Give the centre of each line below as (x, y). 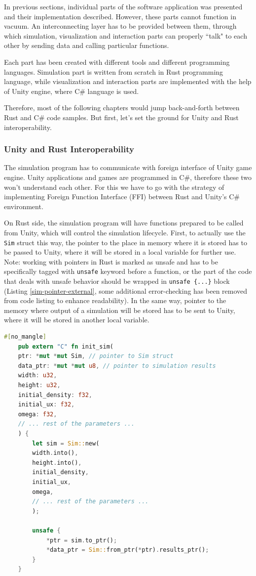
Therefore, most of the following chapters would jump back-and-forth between (122, 108)
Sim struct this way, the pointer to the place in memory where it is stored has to (126, 242)
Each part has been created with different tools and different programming (117, 62)
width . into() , (55, 453)
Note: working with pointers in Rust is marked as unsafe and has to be (111, 261)
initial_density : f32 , (55, 395)
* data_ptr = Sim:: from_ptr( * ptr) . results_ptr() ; (128, 550)
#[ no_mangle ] (25, 337)
